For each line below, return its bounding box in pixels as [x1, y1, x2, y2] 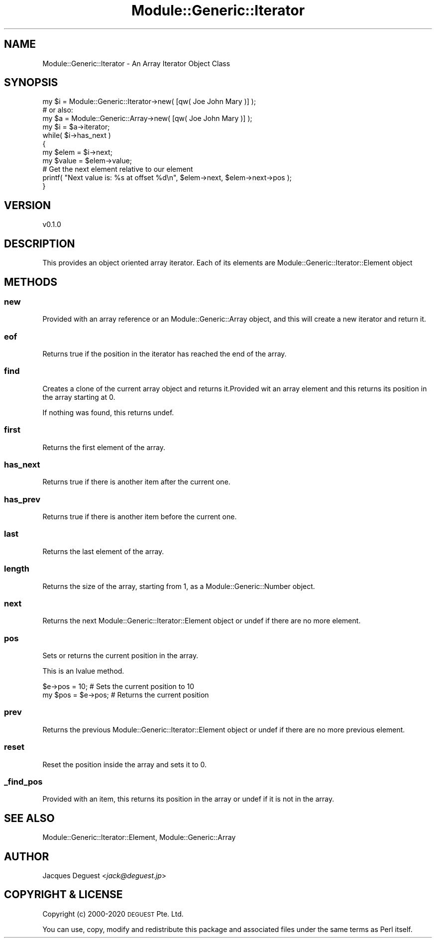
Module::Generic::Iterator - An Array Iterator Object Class [42, 59, 230, 68]
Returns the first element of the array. [42, 443, 165, 452]
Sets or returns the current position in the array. [42, 651, 199, 660]
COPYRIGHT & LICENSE [4, 888, 123, 901]
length [4, 564, 29, 574]
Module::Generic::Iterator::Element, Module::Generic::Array [42, 833, 236, 842]
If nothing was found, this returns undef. [42, 408, 174, 417]
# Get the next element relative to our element [42, 165, 193, 174]
